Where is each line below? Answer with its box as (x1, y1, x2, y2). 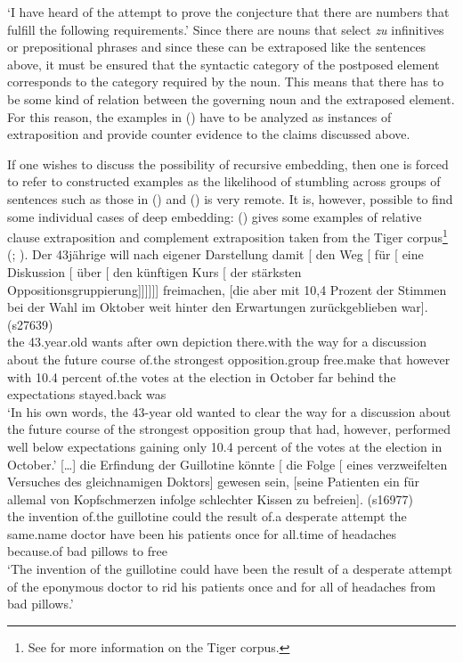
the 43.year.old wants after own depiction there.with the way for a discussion (7, 332, 427, 351)
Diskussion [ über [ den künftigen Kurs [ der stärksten (7, 262, 302, 281)
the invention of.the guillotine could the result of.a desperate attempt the (7, 507, 407, 526)
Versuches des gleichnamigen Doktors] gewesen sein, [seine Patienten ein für (7, 472, 419, 491)
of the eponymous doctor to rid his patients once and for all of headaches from (7, 576, 436, 595)
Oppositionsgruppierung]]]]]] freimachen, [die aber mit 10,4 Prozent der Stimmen (7, 280, 447, 298)
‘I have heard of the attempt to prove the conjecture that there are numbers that (7, 3, 450, 20)
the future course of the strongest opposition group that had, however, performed (7, 420, 451, 438)
